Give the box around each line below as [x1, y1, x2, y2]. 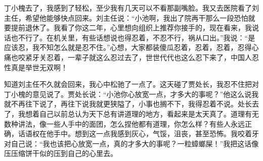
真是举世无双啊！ [11, 62, 68, 72]
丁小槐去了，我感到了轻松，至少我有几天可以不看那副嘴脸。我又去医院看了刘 [4, 3, 259, 13]
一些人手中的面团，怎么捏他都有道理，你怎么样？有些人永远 [46, 118, 245, 129]
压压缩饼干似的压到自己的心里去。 [4, 148, 117, 158]
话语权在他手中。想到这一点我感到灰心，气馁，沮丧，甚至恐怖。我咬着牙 [18, 128, 259, 139]
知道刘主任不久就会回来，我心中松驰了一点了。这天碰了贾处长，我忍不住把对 [4, 79, 259, 89]
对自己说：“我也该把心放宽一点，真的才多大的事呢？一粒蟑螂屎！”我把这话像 [4, 138, 259, 148]
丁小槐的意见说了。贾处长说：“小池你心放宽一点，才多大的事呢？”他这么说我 [4, 88, 259, 99]
